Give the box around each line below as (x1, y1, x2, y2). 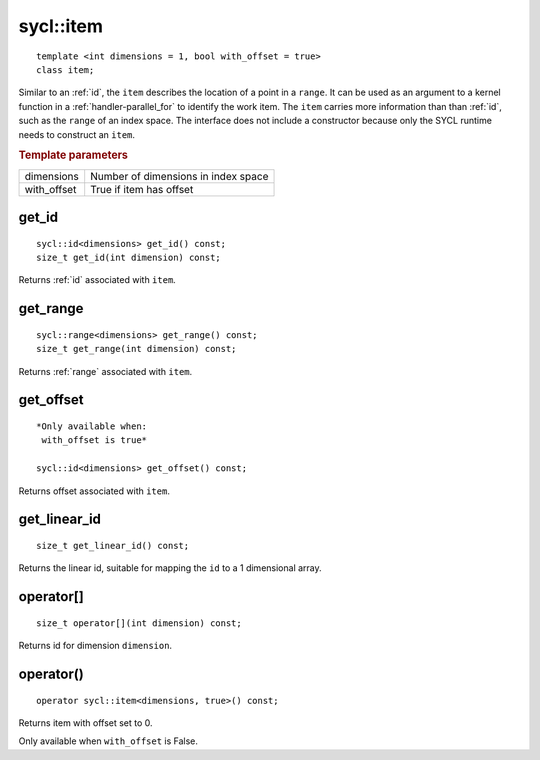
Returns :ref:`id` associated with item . (18, 274, 177, 286)
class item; (36, 64, 95, 75)
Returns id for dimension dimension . (18, 640, 173, 652)
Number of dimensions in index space (90, 169, 269, 183)
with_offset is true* (41, 435, 148, 446)
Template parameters (18, 148, 129, 162)
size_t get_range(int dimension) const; (36, 343, 237, 355)
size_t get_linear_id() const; (36, 540, 190, 551)
